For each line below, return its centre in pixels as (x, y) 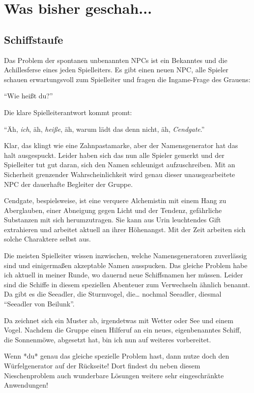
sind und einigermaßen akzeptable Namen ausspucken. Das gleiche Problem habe (126, 265)
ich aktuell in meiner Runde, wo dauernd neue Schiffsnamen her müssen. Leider (124, 275)
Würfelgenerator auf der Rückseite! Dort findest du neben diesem (102, 366)
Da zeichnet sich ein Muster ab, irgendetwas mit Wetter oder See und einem (119, 320)
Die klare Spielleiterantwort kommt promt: (68, 112)
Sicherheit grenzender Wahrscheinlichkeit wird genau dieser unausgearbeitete (120, 174)
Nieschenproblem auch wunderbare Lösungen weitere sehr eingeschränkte (114, 375)
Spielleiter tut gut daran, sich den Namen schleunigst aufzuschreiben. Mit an (120, 165)
